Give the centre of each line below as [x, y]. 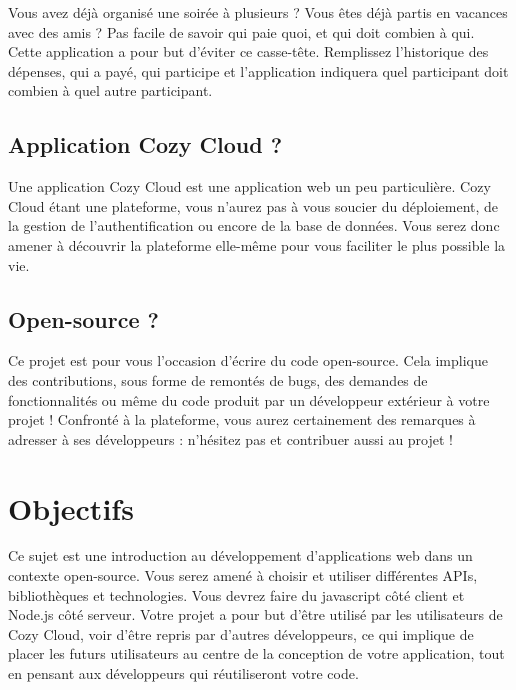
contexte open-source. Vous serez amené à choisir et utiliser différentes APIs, [243, 575]
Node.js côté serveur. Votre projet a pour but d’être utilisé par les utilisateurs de [255, 614]
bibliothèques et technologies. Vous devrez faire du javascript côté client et [236, 594]
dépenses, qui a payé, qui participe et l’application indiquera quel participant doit [258, 70]
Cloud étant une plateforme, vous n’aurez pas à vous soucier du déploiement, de [253, 205]
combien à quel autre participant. [110, 90]
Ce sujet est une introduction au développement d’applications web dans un [240, 555]
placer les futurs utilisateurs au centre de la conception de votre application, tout [256, 653]
